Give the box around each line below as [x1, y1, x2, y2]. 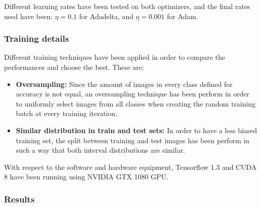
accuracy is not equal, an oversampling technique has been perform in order [16, 88, 249, 99]
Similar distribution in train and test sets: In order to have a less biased [16, 125, 257, 135]
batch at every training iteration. [16, 108, 118, 119]
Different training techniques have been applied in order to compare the [4, 52, 225, 62]
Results [4, 192, 35, 205]
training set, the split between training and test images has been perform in [16, 135, 249, 145]
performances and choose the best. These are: [4, 62, 144, 72]
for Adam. [167, 11, 198, 21]
